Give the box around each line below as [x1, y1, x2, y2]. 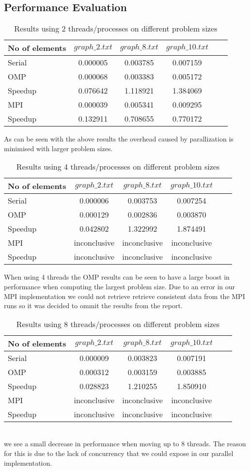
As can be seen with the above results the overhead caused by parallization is [4, 134, 234, 144]
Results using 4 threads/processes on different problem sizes [16, 161, 220, 173]
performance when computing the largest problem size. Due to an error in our [4, 281, 235, 291]
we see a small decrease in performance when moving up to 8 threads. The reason [4, 439, 246, 449]
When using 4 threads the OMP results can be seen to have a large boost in [4, 272, 230, 282]
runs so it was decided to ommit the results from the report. [4, 300, 183, 311]
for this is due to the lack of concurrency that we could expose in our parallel [4, 448, 234, 458]
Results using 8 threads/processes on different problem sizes [16, 318, 220, 330]
